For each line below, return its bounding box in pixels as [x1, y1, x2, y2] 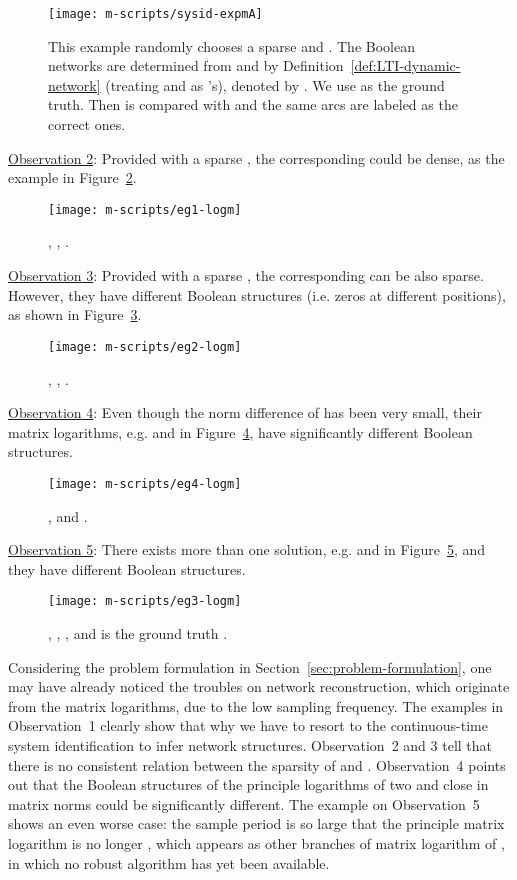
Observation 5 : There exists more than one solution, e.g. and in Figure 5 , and [8, 539, 486, 560]
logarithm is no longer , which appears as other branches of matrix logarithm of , [8, 832, 505, 853]
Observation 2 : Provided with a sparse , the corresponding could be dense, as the [8, 147, 505, 168]
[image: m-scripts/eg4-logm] [48, 476, 242, 491]
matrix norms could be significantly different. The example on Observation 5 [8, 793, 480, 814]
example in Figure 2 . [8, 167, 137, 188]
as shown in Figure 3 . [8, 304, 142, 325]
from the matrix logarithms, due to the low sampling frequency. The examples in [8, 695, 504, 716]
